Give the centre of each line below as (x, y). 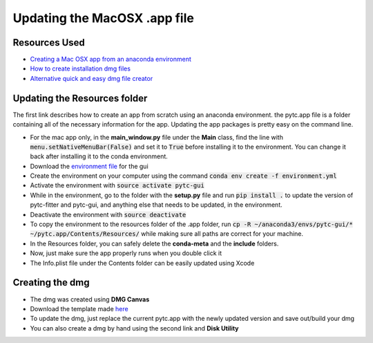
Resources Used (49, 43)
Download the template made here (79, 308)
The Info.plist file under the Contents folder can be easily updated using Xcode (142, 263)
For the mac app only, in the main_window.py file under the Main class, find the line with (156, 137)
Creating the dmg (51, 282)
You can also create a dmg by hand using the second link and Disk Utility (134, 328)
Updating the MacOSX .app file (104, 18)
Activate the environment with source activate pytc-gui (117, 185)
